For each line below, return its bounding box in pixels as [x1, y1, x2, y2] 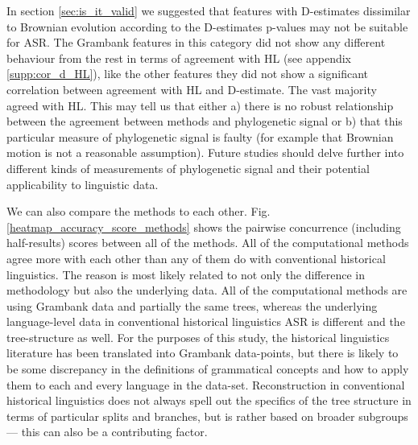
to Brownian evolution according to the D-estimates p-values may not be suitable [6, 18, 408, 35]
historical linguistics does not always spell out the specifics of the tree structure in [6, 392, 412, 409]
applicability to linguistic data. [6, 175, 159, 192]
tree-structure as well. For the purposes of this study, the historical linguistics [6, 328, 390, 345]
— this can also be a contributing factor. [6, 423, 208, 440]
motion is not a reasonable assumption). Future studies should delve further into [6, 144, 404, 161]
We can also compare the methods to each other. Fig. [6, 203, 271, 220]
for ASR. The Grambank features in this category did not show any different [6, 34, 386, 51]
